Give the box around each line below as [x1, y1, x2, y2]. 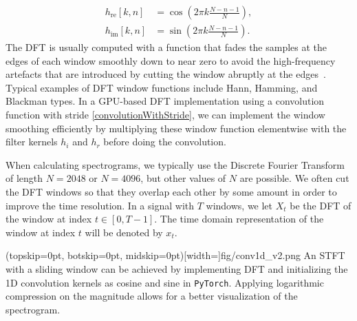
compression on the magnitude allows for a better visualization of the [6, 289, 298, 303]
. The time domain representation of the [154, 211, 324, 226]
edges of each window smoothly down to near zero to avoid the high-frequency [6, 53, 336, 68]
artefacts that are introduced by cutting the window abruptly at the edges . [6, 67, 326, 81]
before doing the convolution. [103, 134, 226, 149]
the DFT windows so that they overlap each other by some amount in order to [6, 185, 337, 198]
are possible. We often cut [239, 171, 349, 185]
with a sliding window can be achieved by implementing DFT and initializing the [6, 261, 348, 276]
